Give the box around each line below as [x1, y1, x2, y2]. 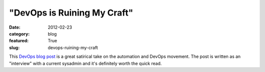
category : [9, 31, 30, 36]
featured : [9, 38, 29, 44]
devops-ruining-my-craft [48, 44, 98, 51]
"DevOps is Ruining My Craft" [9, 7, 133, 18]
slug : [9, 44, 20, 51]
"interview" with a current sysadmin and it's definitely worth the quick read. [9, 60, 162, 66]
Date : [9, 24, 21, 30]
